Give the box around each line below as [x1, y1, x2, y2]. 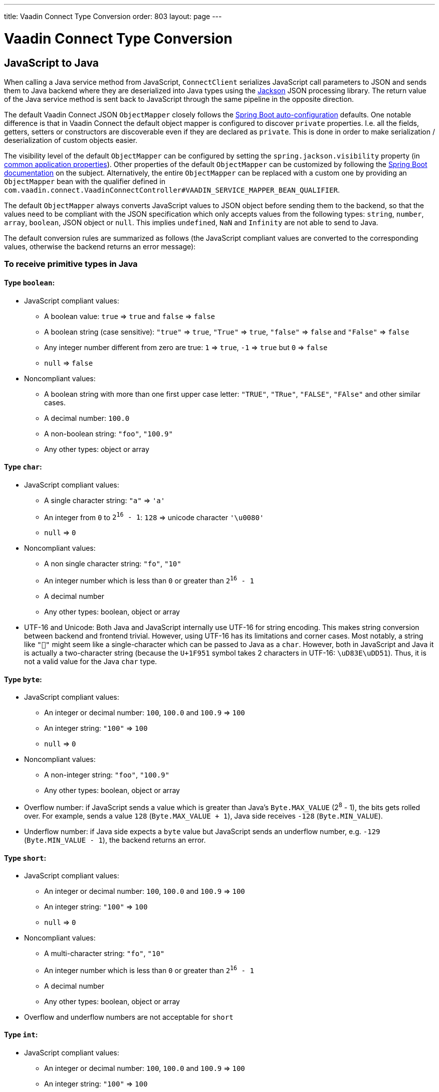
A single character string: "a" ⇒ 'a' [44, 496, 165, 505]
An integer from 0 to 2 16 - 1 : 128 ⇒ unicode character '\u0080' [44, 511, 264, 522]
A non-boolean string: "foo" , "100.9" [44, 429, 173, 438]
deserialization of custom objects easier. [4, 135, 137, 144]
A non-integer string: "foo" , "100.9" [44, 770, 169, 779]
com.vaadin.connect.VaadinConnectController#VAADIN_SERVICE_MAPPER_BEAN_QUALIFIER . [4, 185, 340, 194]
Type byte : [4, 675, 42, 684]
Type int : [4, 1030, 38, 1039]
